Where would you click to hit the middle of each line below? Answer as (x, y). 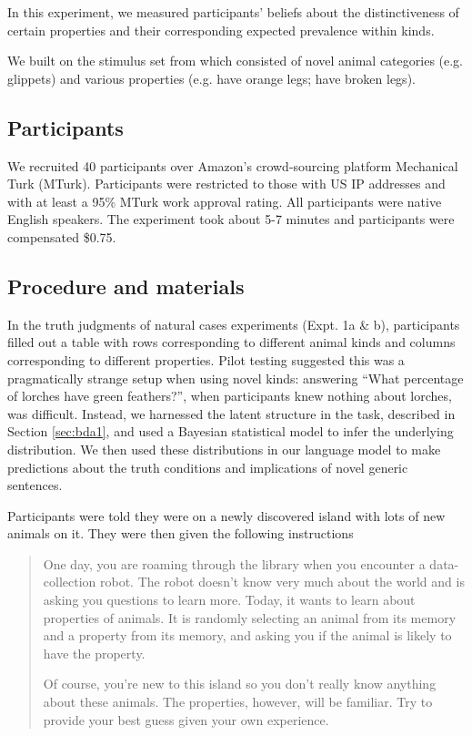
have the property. (94, 653)
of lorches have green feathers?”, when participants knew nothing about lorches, (230, 396)
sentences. (35, 485)
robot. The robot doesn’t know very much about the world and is (282, 582)
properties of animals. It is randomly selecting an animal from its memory (250, 617)
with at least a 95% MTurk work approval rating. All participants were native (225, 201)
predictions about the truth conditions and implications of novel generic (208, 467)
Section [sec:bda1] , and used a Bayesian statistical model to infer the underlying (231, 431)
